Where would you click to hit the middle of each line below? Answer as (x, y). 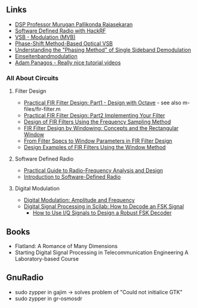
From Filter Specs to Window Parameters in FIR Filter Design (98, 141)
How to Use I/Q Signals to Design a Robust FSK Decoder (102, 213)
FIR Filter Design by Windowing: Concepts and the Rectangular (101, 128)
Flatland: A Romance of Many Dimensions (66, 246)
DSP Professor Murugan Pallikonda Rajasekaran (74, 24)
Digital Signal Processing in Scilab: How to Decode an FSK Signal (104, 207)
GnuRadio (25, 278)
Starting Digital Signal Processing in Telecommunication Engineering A (101, 252)
